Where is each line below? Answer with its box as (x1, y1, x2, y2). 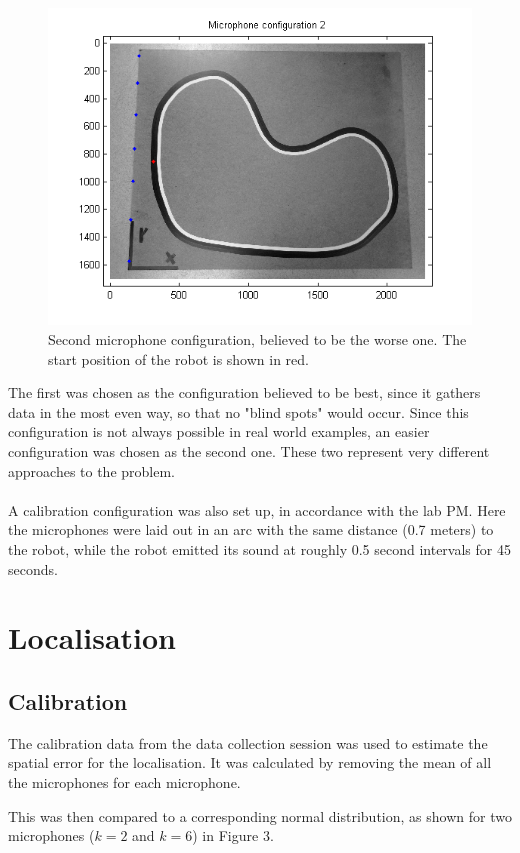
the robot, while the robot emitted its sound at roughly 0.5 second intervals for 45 (8, 538, 511, 559)
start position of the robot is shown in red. (48, 348, 310, 369)
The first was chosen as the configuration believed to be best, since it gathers (8, 382, 481, 403)
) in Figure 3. (192, 825, 274, 846)
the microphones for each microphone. (8, 771, 241, 792)
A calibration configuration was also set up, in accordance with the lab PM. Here (8, 499, 506, 520)
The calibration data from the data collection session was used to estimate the (8, 732, 488, 753)
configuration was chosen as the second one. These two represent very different (8, 440, 490, 461)
